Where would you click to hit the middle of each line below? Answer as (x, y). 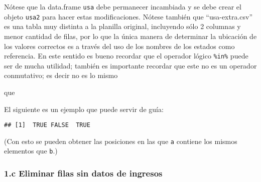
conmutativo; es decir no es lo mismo (61, 75)
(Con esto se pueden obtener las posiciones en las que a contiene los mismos (121, 141)
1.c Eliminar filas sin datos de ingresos (83, 173)
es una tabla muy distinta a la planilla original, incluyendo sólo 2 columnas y (122, 26)
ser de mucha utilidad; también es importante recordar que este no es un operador (130, 65)
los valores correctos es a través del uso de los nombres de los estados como (119, 46)
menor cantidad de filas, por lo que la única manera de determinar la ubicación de (130, 36)
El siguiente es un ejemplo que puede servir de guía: (84, 109)
